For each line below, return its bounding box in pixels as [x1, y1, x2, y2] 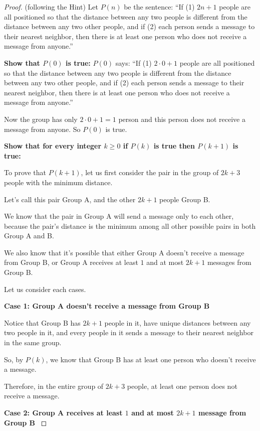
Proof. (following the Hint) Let [4, 2, 98, 12]
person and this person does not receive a [118, 113, 245, 124]
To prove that [4, 167, 47, 178]
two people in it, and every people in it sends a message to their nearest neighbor [4, 327, 253, 338]
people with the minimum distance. [4, 177, 113, 187]
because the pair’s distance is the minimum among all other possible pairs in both [4, 220, 256, 231]
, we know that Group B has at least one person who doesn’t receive [46, 354, 256, 364]
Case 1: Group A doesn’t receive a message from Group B [4, 301, 210, 311]
